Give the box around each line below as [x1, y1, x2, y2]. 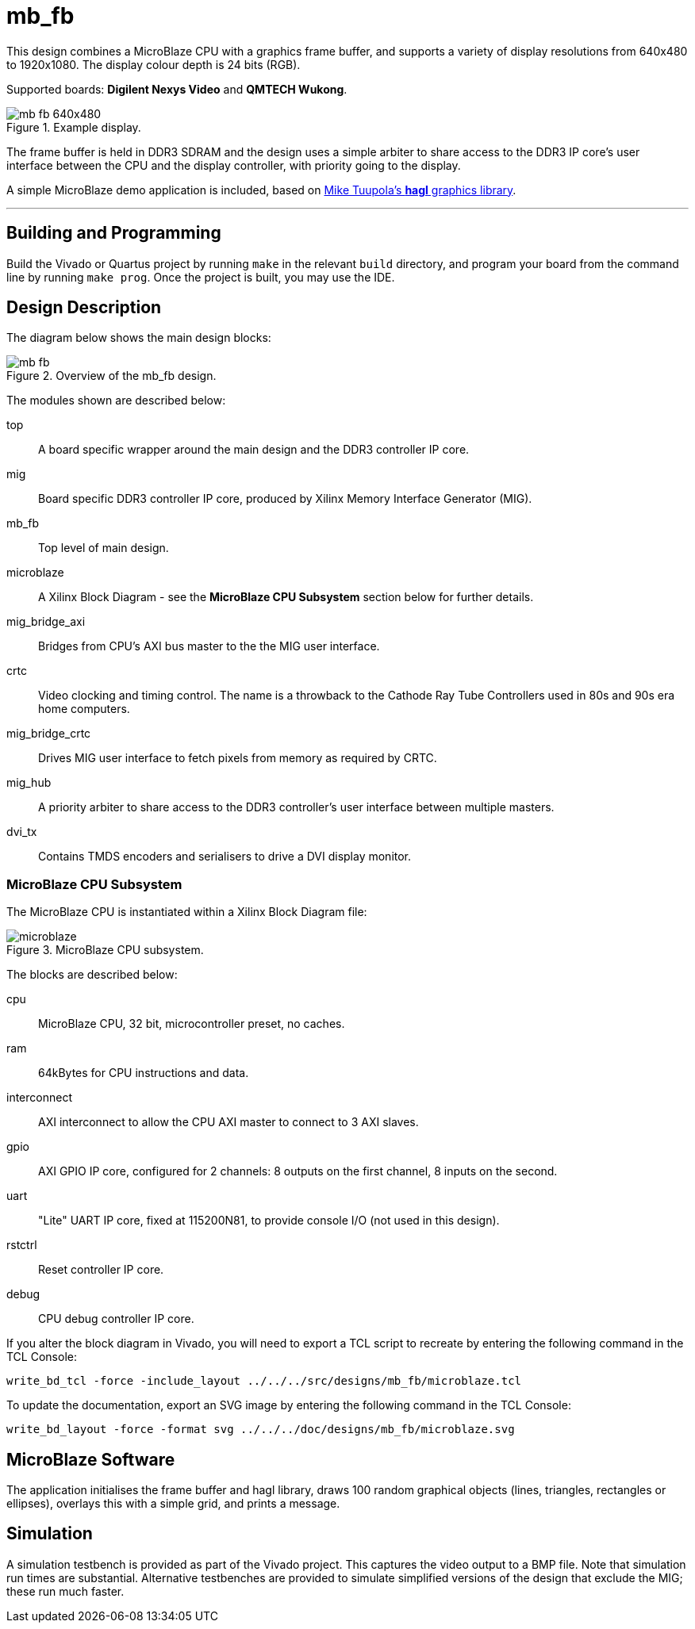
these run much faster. [6, 1584, 125, 1598]
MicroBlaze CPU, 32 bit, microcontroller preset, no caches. [38, 1017, 345, 1031]
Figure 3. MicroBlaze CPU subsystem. [6, 943, 204, 957]
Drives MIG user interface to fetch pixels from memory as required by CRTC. [38, 751, 437, 765]
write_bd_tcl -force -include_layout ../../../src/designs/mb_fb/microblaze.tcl [6, 1374, 522, 1388]
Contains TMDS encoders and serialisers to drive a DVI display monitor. [38, 849, 412, 864]
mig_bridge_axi [6, 615, 86, 629]
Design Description [6, 297, 162, 318]
